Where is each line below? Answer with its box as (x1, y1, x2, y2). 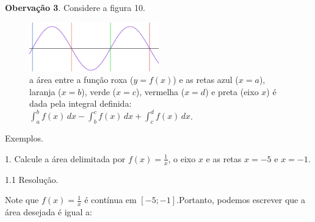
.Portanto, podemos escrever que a (176, 193, 305, 206)
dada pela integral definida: (29, 97, 132, 110)
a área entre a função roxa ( (29, 73, 134, 86)
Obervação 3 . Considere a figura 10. (5, 1, 145, 13)
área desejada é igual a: (5, 206, 92, 218)
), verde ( (81, 85, 117, 98)
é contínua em (84, 193, 137, 206)
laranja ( (29, 85, 62, 98)
